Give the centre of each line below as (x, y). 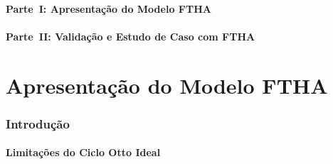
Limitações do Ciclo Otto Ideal (83, 152)
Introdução (38, 123)
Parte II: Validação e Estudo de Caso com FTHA (131, 36)
